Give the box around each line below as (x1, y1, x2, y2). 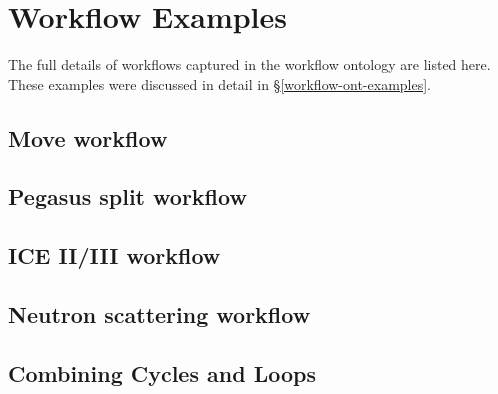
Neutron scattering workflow (8, 299, 311, 330)
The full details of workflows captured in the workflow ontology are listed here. (8, 54, 491, 75)
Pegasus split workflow (8, 181, 247, 212)
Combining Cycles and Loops (8, 357, 316, 388)
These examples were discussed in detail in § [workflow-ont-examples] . (8, 73, 432, 94)
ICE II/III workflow (8, 240, 221, 271)
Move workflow (8, 122, 168, 153)
